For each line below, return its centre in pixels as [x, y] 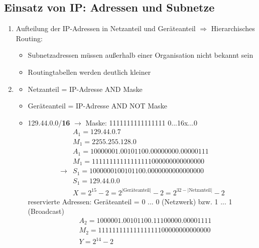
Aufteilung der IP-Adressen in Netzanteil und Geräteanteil [106, 28]
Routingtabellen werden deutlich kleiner [89, 72]
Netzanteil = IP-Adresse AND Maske [85, 89]
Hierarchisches [233, 28]
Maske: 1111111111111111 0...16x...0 [141, 122]
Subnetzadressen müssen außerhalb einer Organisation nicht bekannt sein [141, 55]
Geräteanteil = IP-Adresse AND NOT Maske [97, 106]
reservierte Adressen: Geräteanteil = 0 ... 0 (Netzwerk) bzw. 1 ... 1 [130, 201]
